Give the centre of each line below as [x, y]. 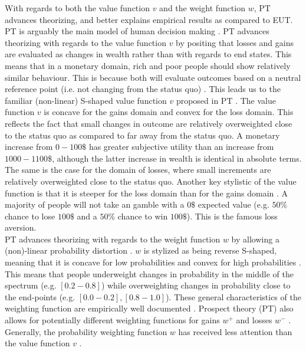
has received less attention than [235, 331]
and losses [254, 320]
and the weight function [202, 8]
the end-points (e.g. [40, 296]
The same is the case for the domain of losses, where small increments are [138, 170]
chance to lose [30, 216]
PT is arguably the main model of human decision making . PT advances [137, 31]
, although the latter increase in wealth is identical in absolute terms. [177, 158]
